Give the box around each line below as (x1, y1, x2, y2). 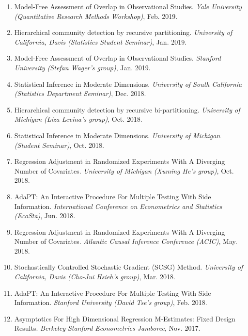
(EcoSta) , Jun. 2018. (14, 210, 76, 221)
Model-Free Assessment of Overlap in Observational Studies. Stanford (14, 53, 221, 63)
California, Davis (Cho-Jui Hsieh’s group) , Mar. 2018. (14, 272, 175, 282)
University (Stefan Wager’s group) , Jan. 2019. (14, 62, 151, 72)
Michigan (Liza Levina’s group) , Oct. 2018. (14, 114, 142, 124)
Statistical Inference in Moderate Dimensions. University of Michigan (14, 130, 220, 140)
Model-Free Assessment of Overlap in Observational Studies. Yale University (14, 1, 242, 11)
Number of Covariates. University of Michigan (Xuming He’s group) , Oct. (14, 165, 234, 176)
